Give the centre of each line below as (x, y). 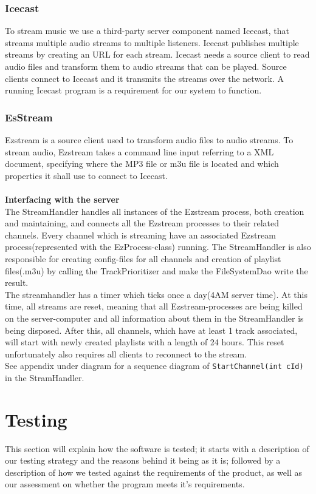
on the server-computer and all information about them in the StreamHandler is (154, 318)
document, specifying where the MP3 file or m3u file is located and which (142, 164)
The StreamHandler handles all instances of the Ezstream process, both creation (155, 211)
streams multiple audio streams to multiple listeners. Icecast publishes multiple (152, 42)
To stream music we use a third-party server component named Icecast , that (147, 31)
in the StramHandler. (45, 377)
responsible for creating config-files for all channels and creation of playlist (143, 258)
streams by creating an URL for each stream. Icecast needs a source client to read (157, 54)
